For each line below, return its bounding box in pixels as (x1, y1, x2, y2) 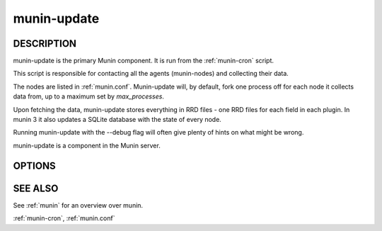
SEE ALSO (13, 182, 59, 194)
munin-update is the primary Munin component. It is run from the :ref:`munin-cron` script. (13, 57, 274, 65)
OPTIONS (13, 159, 56, 171)
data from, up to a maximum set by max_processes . (13, 92, 164, 101)
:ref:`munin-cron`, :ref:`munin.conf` (13, 214, 115, 222)
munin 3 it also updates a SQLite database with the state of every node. (13, 115, 222, 124)
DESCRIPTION (13, 38, 77, 50)
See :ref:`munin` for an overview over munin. (13, 201, 144, 209)
